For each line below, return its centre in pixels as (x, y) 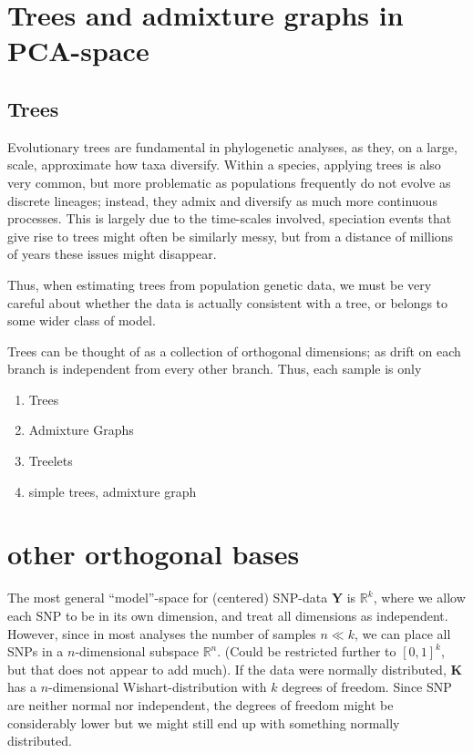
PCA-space (78, 51)
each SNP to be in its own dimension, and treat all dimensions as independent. (228, 615)
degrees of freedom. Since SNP (367, 687)
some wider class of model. (82, 320)
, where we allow (419, 598)
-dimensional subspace (137, 651)
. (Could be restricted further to (307, 651)
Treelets (51, 461)
